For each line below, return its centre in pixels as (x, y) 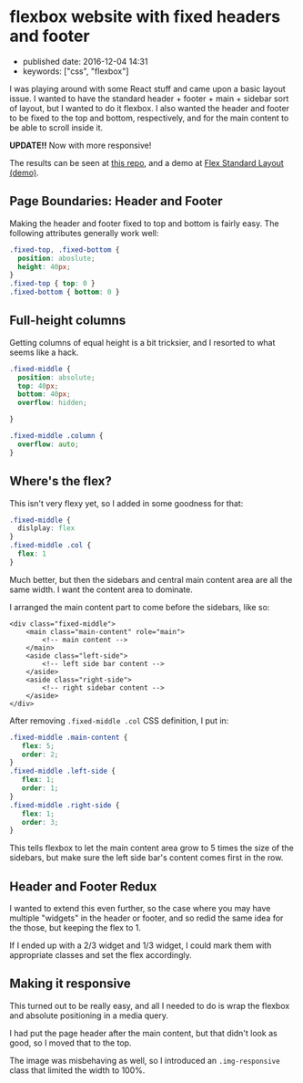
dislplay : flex (46, 528)
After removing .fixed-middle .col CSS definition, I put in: (119, 720)
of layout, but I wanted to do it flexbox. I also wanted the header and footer (149, 108)
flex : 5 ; (38, 745)
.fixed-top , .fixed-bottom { (65, 250)
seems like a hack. (44, 352)
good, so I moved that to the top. (71, 1043)
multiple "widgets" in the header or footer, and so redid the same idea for (146, 918)
